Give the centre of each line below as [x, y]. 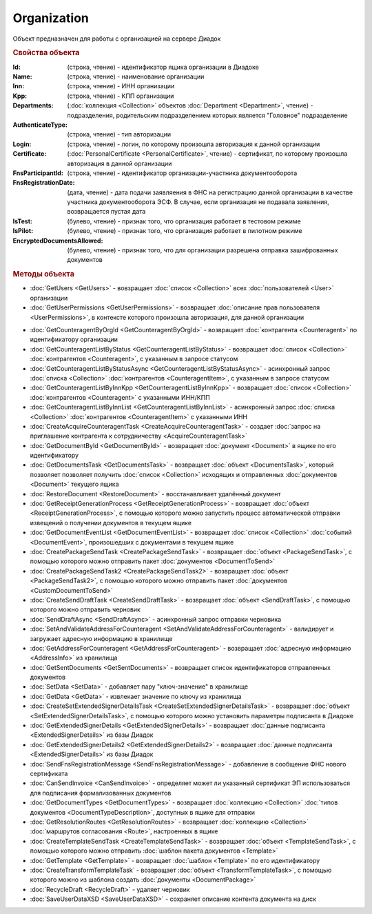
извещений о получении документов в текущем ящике [111, 522]
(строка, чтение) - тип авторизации [119, 134]
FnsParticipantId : [38, 173]
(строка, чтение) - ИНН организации [121, 86]
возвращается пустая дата [106, 212]
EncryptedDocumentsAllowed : [58, 241]
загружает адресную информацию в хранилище [101, 638]
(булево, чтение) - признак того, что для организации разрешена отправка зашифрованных [203, 250]
